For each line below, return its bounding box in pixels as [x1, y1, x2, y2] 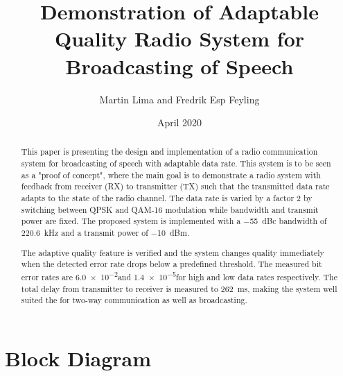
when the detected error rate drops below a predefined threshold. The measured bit [21, 258, 322, 270]
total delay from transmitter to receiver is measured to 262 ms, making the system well [21, 282, 337, 294]
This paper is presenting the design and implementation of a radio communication [21, 146, 318, 157]
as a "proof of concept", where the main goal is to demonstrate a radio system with [21, 169, 321, 180]
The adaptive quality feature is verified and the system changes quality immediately [21, 246, 324, 258]
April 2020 [157, 115, 202, 130]
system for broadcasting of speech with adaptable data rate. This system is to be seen [21, 157, 331, 169]
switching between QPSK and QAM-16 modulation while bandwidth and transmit [21, 203, 319, 215]
